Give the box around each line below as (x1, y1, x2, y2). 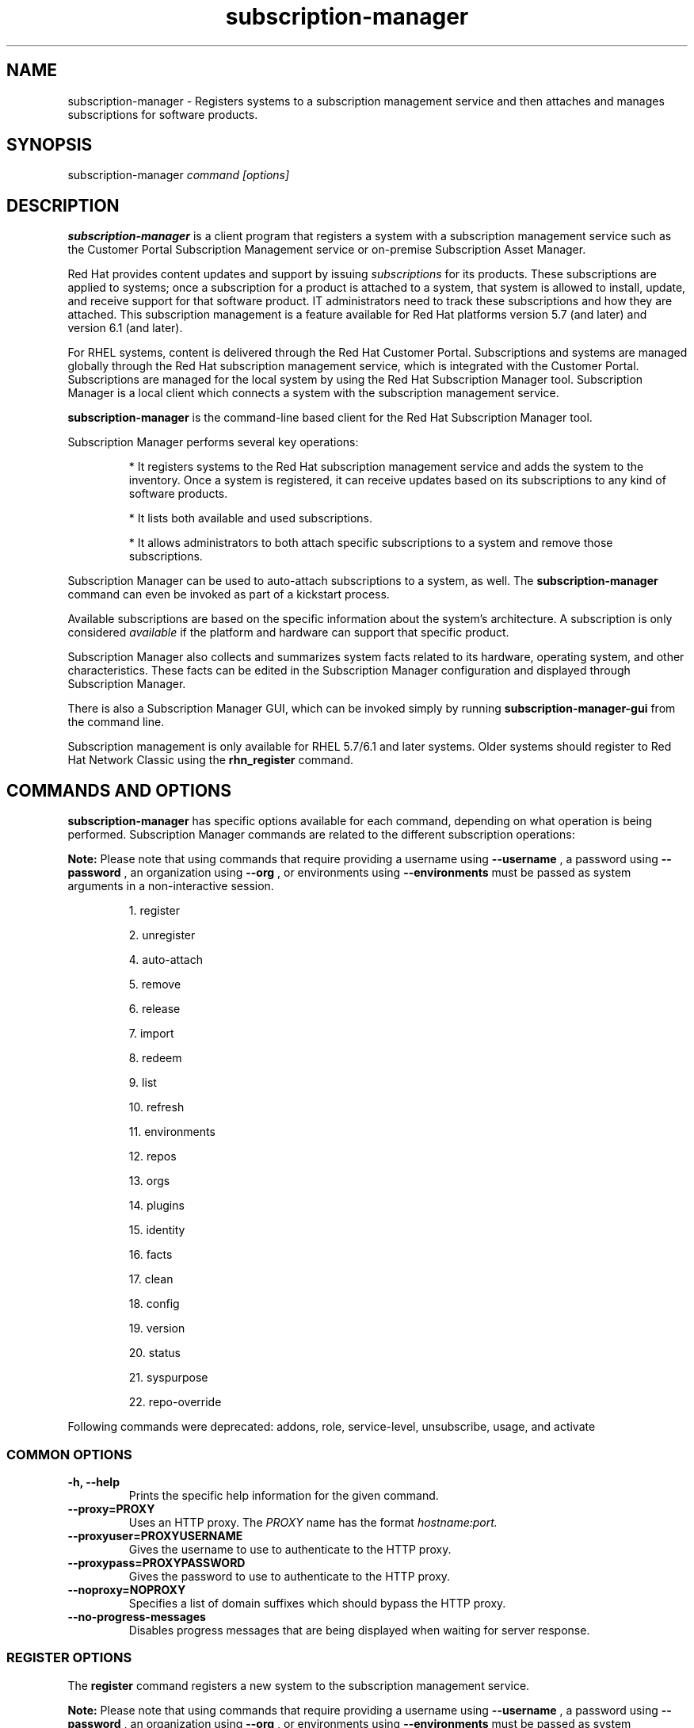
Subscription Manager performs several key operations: (67, 435, 359, 449)
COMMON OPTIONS (6, 1446, 132, 1462)
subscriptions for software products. (67, 107, 258, 121)
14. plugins (128, 1199, 185, 1213)
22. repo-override (128, 1395, 222, 1409)
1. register (128, 904, 180, 918)
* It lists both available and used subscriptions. (128, 511, 372, 526)
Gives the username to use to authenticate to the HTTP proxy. (128, 1542, 452, 1556)
